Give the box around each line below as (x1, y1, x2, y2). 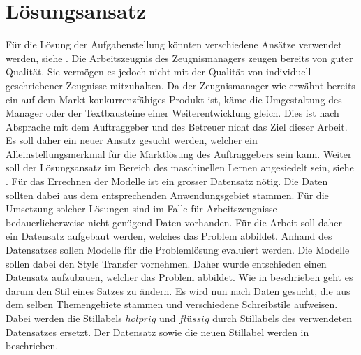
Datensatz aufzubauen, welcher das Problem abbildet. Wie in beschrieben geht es (6, 270, 353, 284)
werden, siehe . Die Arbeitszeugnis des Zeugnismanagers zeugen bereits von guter (6, 50, 353, 65)
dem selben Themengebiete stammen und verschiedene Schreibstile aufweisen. (6, 297, 338, 312)
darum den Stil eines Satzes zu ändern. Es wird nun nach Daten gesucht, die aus (6, 283, 351, 298)
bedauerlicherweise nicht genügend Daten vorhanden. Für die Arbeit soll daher (6, 215, 342, 229)
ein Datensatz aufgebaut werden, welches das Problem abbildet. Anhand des (6, 229, 332, 243)
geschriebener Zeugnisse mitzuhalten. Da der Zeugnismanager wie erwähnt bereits (6, 78, 355, 92)
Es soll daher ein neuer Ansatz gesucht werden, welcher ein (6, 133, 258, 147)
